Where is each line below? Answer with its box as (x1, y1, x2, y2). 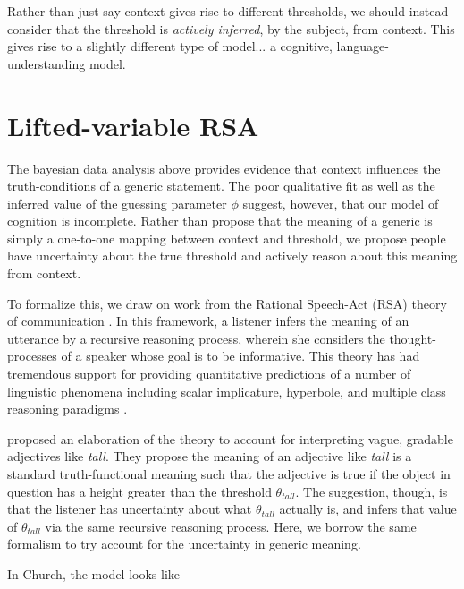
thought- (389, 329, 436, 347)
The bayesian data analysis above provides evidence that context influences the (7, 158, 441, 177)
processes (7, 346, 57, 365)
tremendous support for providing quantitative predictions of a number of (7, 364, 411, 383)
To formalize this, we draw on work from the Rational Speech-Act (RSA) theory (7, 294, 447, 312)
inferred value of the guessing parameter (7, 193, 227, 212)
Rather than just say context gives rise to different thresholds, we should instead (7, 2, 449, 20)
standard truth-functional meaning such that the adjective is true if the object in (7, 465, 451, 482)
